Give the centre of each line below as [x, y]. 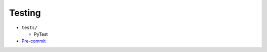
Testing [25, 13]
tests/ [29, 27]
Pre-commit [34, 41]
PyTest [41, 34]
